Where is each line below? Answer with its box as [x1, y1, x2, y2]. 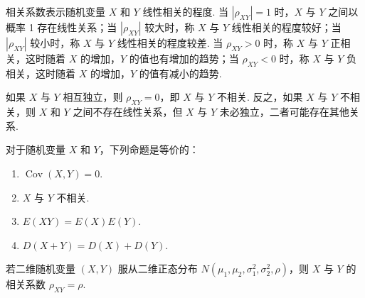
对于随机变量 [6, 142, 65, 157]
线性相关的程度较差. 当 [117, 35, 223, 50]
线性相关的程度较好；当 [231, 20, 342, 34]
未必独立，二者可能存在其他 [219, 104, 349, 119]
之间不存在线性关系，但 [73, 104, 183, 119]
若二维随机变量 [6, 261, 75, 276]
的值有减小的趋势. [139, 65, 222, 80]
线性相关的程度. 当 [142, 4, 228, 18]
